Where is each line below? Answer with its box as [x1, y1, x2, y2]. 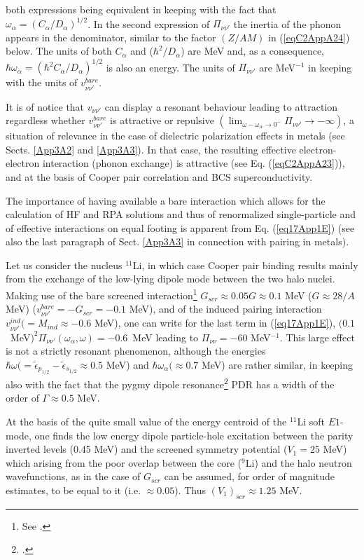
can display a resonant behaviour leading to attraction [104, 99, 338, 114]
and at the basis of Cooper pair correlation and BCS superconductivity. [6, 169, 313, 184]
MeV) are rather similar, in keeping [201, 357, 353, 371]
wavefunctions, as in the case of [6, 469, 141, 484]
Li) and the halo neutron [245, 455, 352, 470]
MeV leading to [132, 329, 199, 344]
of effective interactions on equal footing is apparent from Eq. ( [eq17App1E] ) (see [6, 220, 355, 235]
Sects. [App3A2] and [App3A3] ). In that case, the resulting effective [6, 142, 296, 156]
